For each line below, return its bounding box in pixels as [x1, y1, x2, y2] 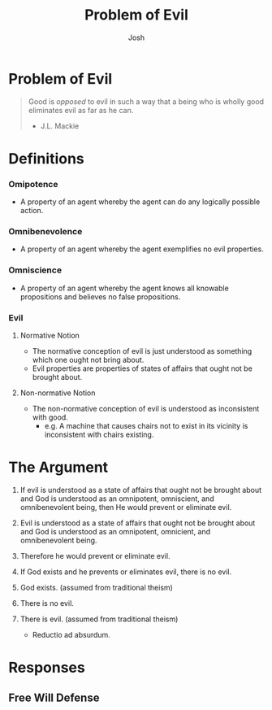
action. [19, 206, 44, 216]
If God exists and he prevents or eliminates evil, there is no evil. [19, 567, 232, 577]
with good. [32, 412, 69, 422]
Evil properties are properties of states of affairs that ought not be [32, 364, 253, 373]
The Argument [8, 458, 109, 477]
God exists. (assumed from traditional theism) [19, 583, 173, 592]
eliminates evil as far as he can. [28, 105, 134, 115]
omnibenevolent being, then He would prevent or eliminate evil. [19, 503, 232, 512]
